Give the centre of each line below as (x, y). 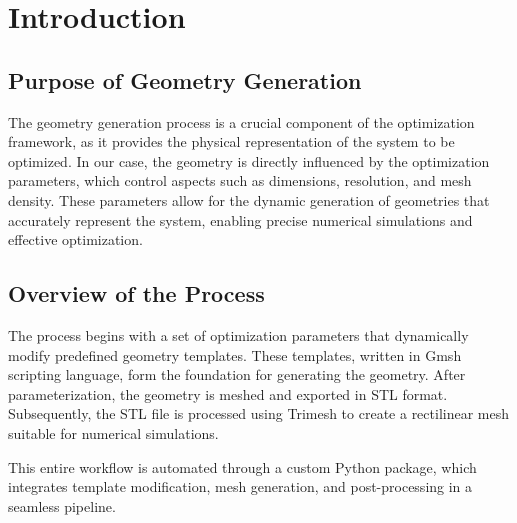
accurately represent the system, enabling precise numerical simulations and (240, 219)
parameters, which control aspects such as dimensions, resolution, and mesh (240, 180)
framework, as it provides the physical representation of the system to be (231, 141)
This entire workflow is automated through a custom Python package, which (242, 466)
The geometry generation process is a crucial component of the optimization (241, 121)
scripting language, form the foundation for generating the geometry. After (237, 374)
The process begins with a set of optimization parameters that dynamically (238, 334)
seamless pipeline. (62, 505)
